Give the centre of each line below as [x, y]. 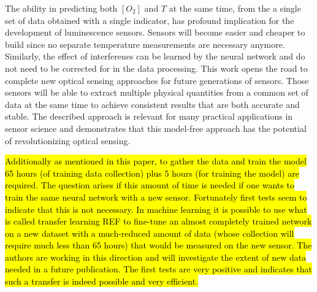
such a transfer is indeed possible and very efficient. [102, 281]
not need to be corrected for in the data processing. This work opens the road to [156, 68]
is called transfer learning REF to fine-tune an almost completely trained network [158, 221]
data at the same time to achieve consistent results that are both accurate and [152, 104]
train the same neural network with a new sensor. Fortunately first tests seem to [156, 197]
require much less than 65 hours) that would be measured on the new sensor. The [158, 245]
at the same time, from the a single [235, 8]
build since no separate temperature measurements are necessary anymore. [145, 44]
